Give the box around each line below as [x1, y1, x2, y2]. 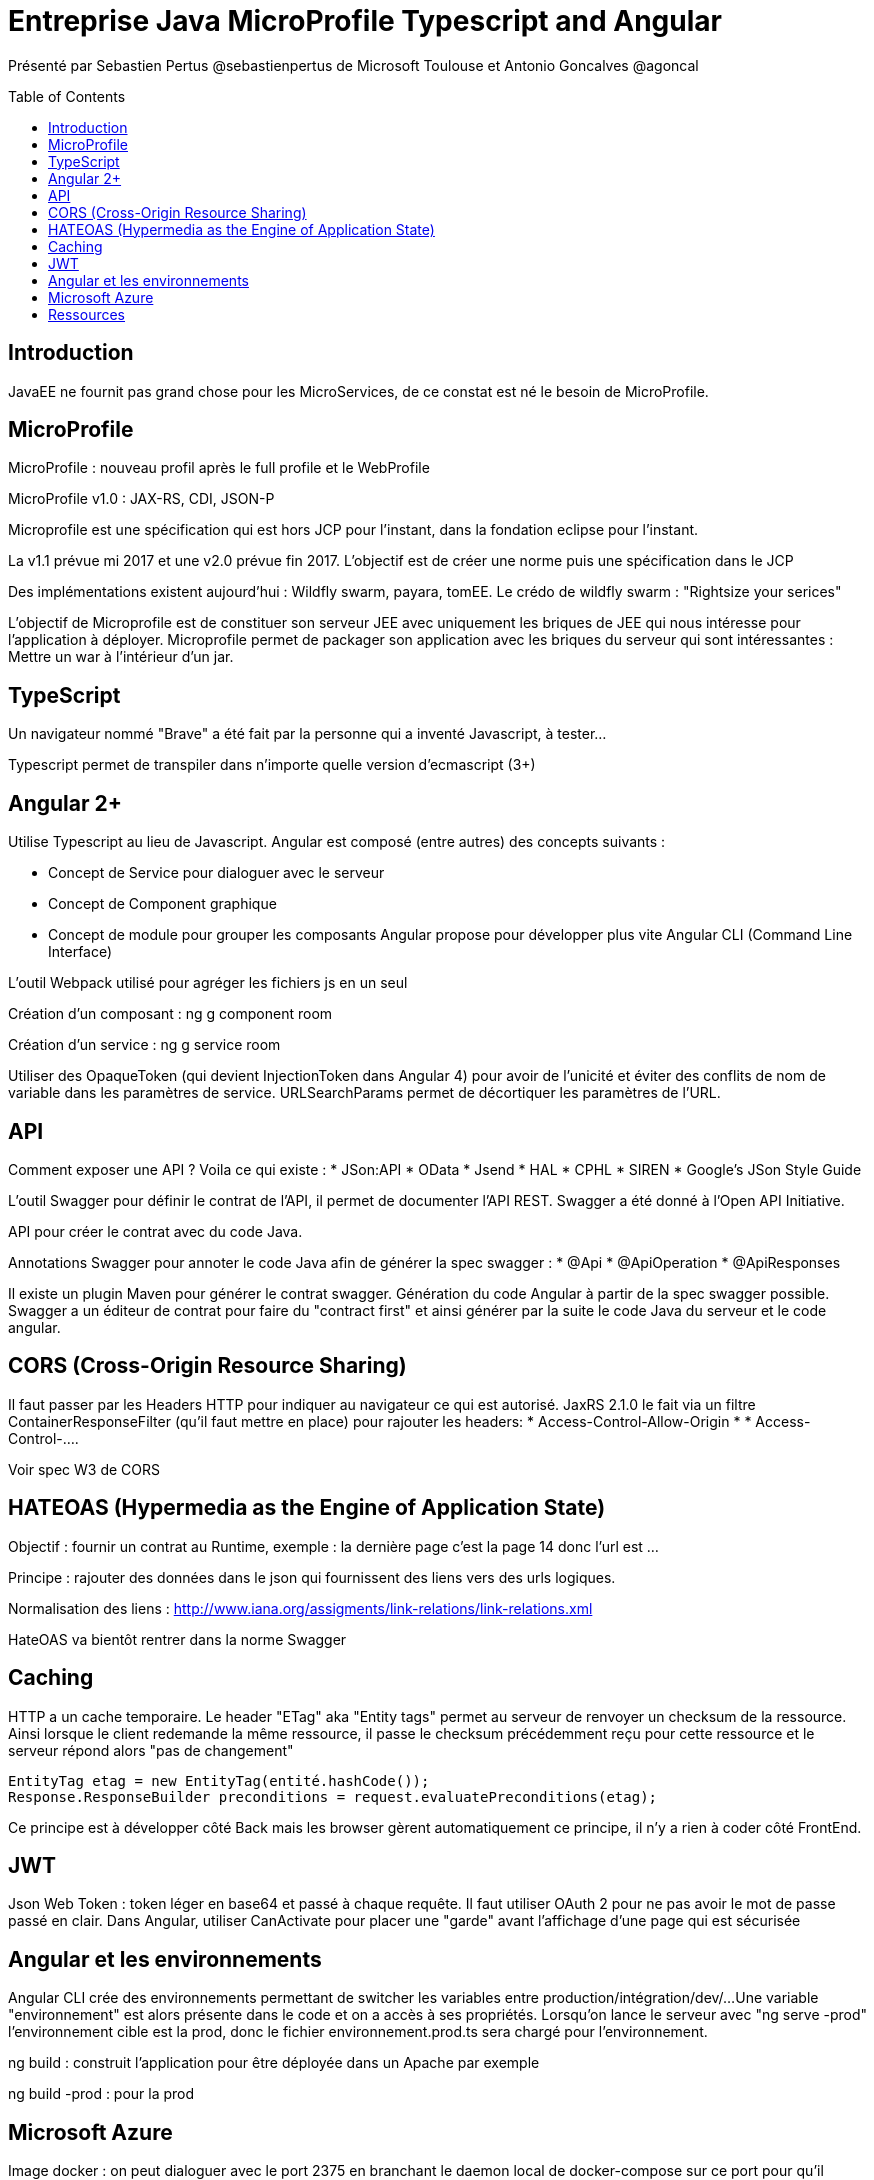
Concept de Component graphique [48, 895, 277, 913]
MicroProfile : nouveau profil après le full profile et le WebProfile [8, 459, 430, 477]
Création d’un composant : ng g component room [8, 1005, 333, 1023]
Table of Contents [8, 87, 126, 105]
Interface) [48, 943, 113, 961]
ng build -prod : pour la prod [8, 2085, 195, 2103]
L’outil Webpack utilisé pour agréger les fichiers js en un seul [8, 974, 408, 992]
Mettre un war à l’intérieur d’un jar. [8, 648, 234, 666]
